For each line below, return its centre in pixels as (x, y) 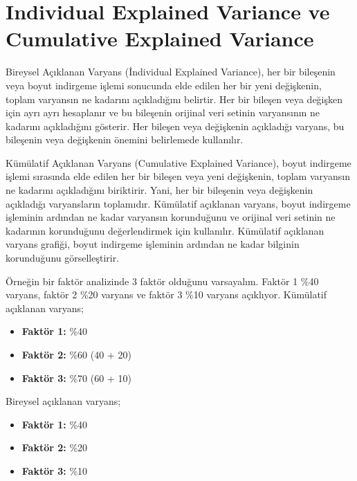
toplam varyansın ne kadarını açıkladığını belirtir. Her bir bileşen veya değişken (174, 99)
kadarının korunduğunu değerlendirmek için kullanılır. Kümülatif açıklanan (165, 230)
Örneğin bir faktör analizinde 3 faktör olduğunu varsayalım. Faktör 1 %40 (162, 281)
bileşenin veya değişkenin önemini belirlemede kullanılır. (125, 139)
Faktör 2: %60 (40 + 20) (76, 354)
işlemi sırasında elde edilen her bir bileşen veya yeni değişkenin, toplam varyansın (178, 176)
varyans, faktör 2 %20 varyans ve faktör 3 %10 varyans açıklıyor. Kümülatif (166, 294)
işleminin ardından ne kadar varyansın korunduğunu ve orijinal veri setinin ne (171, 217)
